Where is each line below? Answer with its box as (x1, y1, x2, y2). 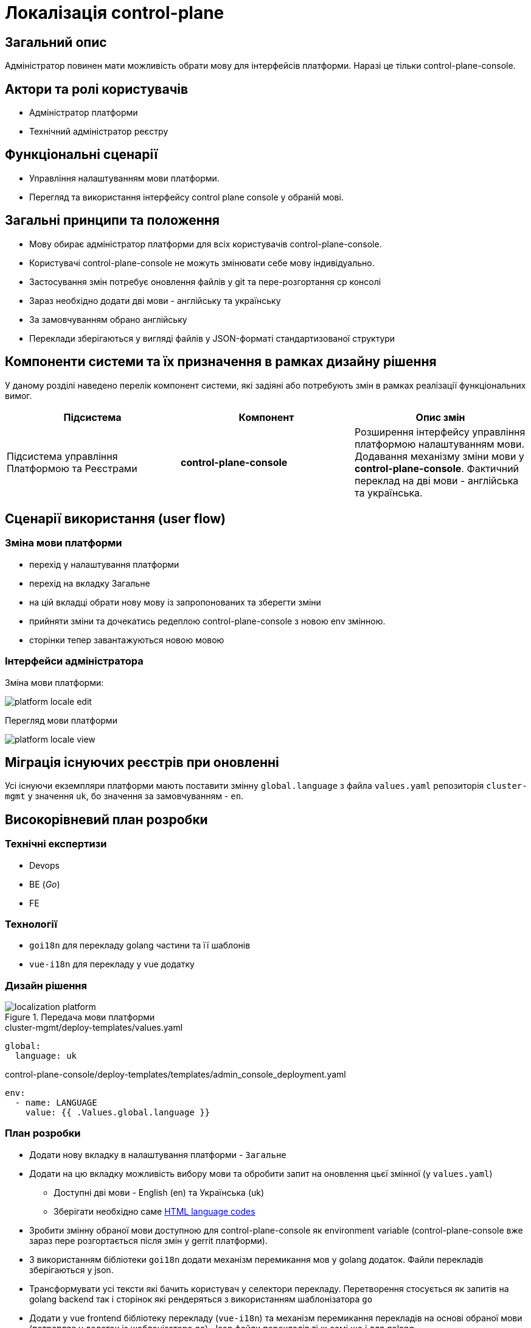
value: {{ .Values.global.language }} (25, 1107, 210, 1118)
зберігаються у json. (29, 1264, 114, 1275)
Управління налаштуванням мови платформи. (29, 172, 220, 183)
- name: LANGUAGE (15, 1098, 97, 1108)
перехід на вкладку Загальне (29, 577, 150, 588)
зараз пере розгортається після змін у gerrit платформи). (29, 1235, 268, 1246)
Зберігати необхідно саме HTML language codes (54, 1206, 255, 1217)
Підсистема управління (7, 450, 118, 462)
